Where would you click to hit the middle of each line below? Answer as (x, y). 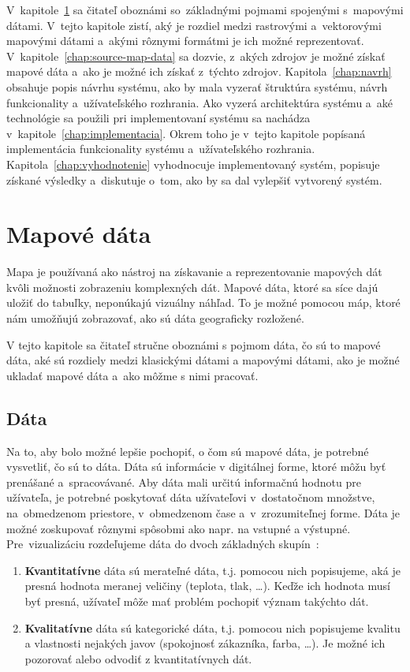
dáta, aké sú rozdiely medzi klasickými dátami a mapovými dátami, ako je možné (203, 360)
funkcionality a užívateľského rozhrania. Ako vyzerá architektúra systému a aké (200, 102)
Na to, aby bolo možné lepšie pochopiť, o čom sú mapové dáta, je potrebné (188, 451)
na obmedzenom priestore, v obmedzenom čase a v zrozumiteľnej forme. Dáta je (203, 512)
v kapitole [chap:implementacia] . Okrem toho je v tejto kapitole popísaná (186, 133)
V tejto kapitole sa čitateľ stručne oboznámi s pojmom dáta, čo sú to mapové (194, 344)
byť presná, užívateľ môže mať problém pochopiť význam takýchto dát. (197, 601)
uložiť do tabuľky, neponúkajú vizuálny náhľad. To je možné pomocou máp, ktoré (203, 302)
